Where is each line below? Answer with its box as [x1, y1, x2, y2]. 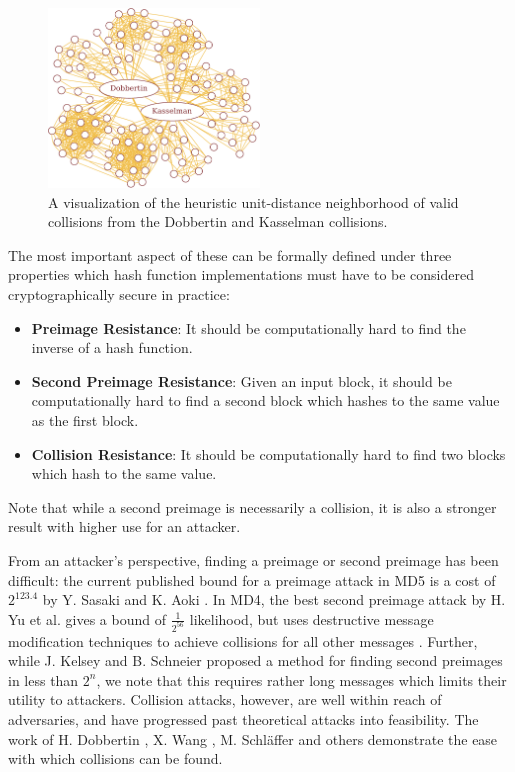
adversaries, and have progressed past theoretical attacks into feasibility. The [8, 709, 479, 730]
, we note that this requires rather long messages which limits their [96, 669, 507, 690]
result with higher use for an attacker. [8, 516, 241, 537]
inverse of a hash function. [31, 337, 193, 358]
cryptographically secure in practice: [8, 284, 230, 305]
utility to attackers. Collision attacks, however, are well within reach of [8, 689, 442, 710]
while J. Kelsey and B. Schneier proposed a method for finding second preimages [8, 650, 503, 671]
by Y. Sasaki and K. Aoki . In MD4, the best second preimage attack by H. [42, 589, 506, 610]
